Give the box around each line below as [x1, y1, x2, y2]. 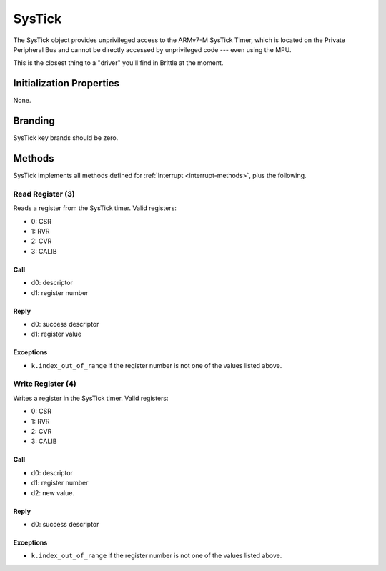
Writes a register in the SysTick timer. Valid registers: [13, 394, 169, 402]
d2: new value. [31, 488, 75, 497]
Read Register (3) [13, 189, 75, 199]
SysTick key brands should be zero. [13, 134, 119, 142]
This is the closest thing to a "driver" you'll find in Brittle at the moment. [13, 59, 224, 67]
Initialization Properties [13, 77, 120, 89]
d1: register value [31, 329, 82, 339]
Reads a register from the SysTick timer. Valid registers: [13, 204, 177, 212]
